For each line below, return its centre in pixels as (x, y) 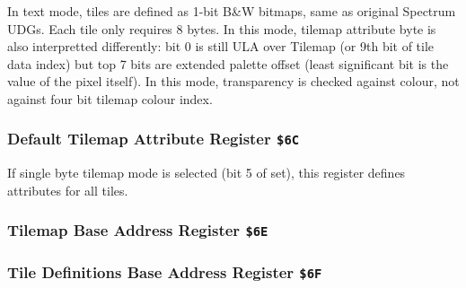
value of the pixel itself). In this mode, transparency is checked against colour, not (233, 81)
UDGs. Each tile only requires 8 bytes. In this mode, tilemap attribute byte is (222, 28)
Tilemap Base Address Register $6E (138, 230)
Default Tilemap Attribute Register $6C (154, 139)
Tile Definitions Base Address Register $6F (165, 271)
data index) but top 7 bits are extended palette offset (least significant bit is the (228, 63)
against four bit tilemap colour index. (110, 98)
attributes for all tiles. (68, 190)
